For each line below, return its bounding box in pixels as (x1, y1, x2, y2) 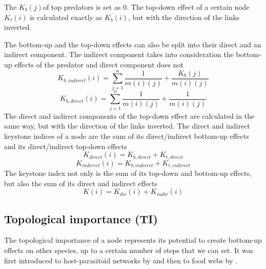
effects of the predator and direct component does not (14, 59, 183, 69)
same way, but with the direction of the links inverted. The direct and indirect (4, 120, 250, 131)
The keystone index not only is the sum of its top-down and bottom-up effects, (4, 168, 252, 178)
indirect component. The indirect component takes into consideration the (4, 49, 234, 60)
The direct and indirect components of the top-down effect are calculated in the (4, 110, 255, 121)
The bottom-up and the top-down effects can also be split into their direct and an (4, 39, 261, 49)
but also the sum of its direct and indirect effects (4, 177, 158, 188)
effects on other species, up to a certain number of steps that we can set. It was (4, 245, 254, 256)
